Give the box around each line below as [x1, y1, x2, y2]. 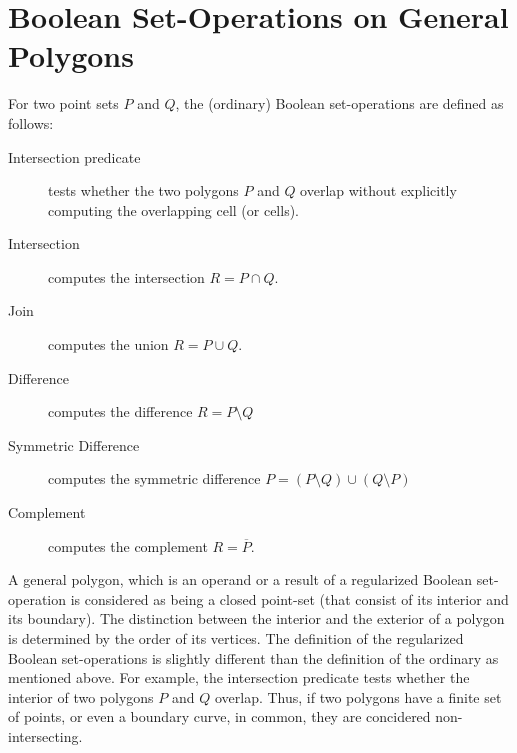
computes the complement [48, 535, 208, 556]
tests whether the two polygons [48, 180, 239, 201]
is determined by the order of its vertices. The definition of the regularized [8, 628, 464, 648]
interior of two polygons [8, 686, 154, 707]
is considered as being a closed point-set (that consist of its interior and [70, 588, 509, 609]
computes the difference [48, 401, 193, 422]
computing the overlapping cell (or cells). [48, 199, 299, 220]
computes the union [48, 334, 169, 355]
